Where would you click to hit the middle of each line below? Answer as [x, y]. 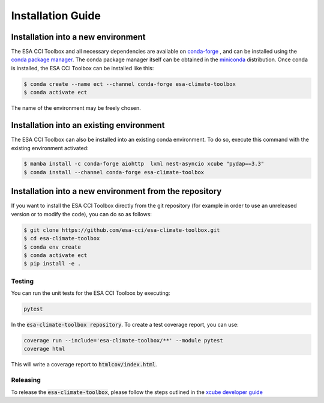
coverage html [44, 349]
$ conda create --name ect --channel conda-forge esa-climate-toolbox [130, 84]
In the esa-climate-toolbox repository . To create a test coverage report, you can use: [125, 325]
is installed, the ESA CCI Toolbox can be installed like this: [82, 68]
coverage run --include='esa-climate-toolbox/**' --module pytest [123, 340]
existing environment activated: [50, 148]
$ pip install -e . [52, 264]
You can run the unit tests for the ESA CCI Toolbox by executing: [91, 293]
